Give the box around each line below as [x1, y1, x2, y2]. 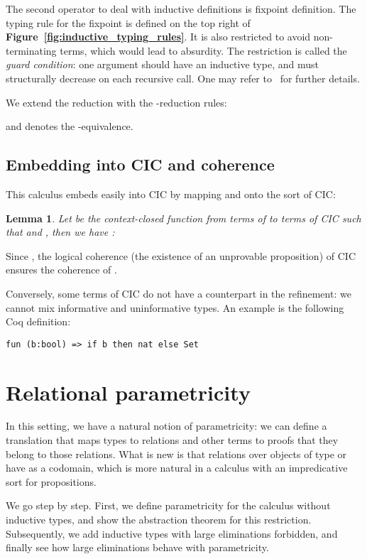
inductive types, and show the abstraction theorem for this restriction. [6, 512, 312, 527]
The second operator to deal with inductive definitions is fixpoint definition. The [6, 1, 356, 16]
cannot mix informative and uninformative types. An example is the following [6, 300, 344, 315]
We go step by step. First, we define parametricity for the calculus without [6, 498, 331, 513]
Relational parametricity [6, 377, 251, 406]
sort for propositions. [6, 474, 97, 489]
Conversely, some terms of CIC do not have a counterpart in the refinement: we [6, 286, 351, 300]
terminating [6, 43, 57, 58]
